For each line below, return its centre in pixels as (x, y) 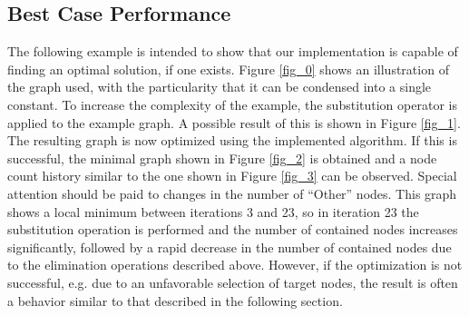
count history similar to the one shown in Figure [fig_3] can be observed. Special (232, 176)
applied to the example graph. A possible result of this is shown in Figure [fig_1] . (234, 122)
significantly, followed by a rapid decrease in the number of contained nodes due (230, 247)
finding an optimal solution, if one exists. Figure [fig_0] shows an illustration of (228, 69)
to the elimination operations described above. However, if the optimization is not (235, 265)
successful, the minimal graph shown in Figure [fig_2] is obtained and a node (222, 158)
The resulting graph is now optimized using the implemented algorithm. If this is (232, 140)
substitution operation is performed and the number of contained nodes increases (233, 229)
